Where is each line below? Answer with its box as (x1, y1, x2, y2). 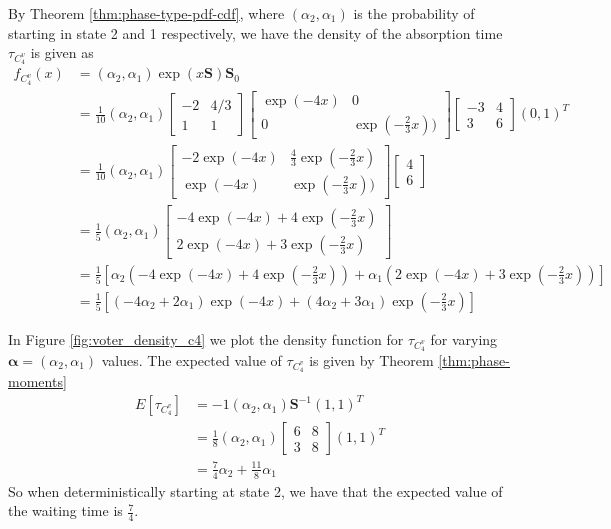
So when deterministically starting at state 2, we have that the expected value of (8, 480, 503, 501)
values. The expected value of (101, 350, 282, 371)
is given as (30, 42, 94, 63)
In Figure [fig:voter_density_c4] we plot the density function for (8, 328, 404, 349)
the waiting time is (8, 500, 123, 521)
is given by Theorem (309, 350, 434, 371)
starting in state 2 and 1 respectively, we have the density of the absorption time (8, 22, 503, 43)
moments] (8, 371, 67, 392)
